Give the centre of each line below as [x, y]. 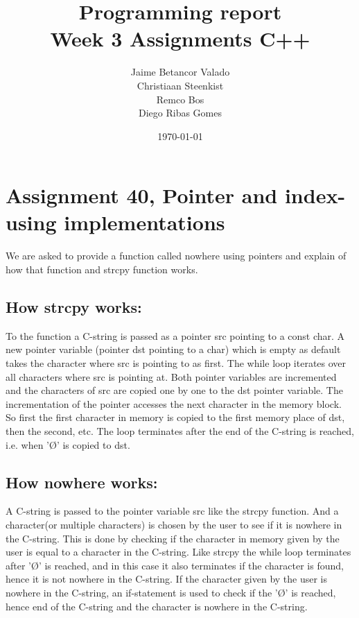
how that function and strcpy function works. [102, 269]
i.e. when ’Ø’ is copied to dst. [68, 444]
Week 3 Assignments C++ [180, 38]
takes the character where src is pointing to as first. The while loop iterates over [176, 362]
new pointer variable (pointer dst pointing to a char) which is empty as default [173, 349]
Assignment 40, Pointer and [142, 195]
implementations [145, 222]
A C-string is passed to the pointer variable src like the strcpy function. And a [172, 511]
